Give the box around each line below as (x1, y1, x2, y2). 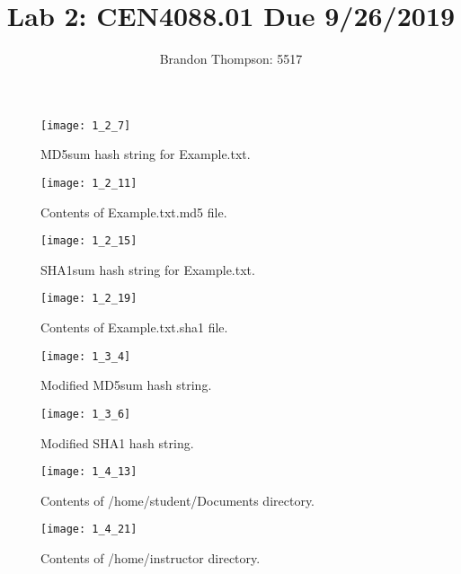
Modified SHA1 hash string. (40, 433, 194, 452)
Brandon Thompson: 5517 (159, 49, 303, 68)
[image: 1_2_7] (40, 119, 131, 132)
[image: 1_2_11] (40, 176, 137, 190)
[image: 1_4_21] (40, 523, 137, 536)
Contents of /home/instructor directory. (40, 549, 261, 568)
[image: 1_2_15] (40, 234, 137, 248)
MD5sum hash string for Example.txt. (40, 145, 251, 163)
